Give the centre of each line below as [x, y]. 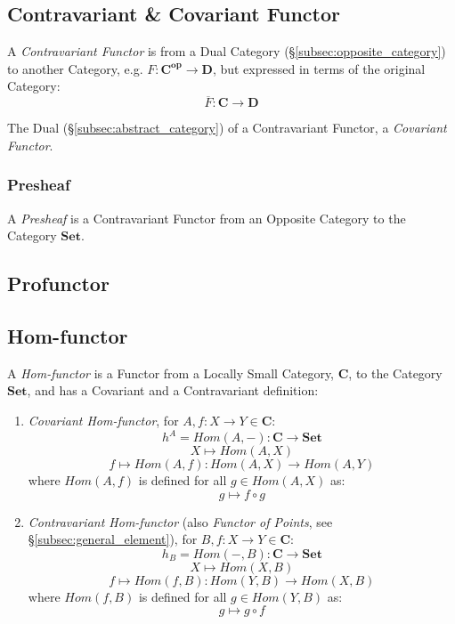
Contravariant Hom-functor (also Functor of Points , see [180, 521]
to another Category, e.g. [75, 68]
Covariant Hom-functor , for [103, 420]
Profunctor [58, 284]
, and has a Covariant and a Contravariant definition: [173, 390]
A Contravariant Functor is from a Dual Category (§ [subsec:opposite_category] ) [227, 51]
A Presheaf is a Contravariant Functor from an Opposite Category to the [207, 218]
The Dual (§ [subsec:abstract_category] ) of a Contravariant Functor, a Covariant [227, 128]
